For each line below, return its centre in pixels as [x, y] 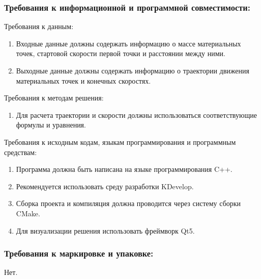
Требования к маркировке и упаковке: [79, 253]
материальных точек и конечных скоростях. [83, 80]
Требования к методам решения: [54, 98]
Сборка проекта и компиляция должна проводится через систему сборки [128, 203]
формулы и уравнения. [51, 125]
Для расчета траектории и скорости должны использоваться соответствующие [136, 115]
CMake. [28, 213]
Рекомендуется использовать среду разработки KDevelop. [105, 186]
